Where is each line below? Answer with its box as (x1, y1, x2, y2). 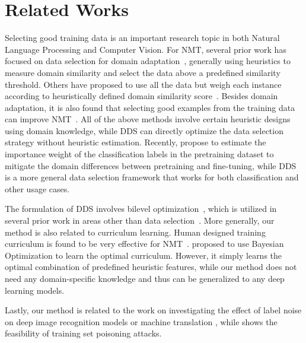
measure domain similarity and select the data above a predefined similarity (5, 66, 280, 78)
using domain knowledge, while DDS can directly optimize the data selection (5, 124, 283, 136)
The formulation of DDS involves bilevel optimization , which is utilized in (5, 202, 277, 215)
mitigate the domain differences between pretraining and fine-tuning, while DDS (5, 159, 297, 171)
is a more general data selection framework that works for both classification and (5, 171, 299, 183)
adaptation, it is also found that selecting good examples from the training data (5, 101, 295, 113)
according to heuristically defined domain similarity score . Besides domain (5, 90, 278, 102)
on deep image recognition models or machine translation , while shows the (5, 315, 278, 328)
